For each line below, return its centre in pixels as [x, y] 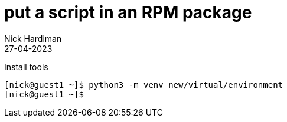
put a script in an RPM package [128, 12]
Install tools [26, 67]
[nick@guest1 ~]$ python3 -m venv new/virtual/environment [144, 85]
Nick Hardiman [33, 38]
